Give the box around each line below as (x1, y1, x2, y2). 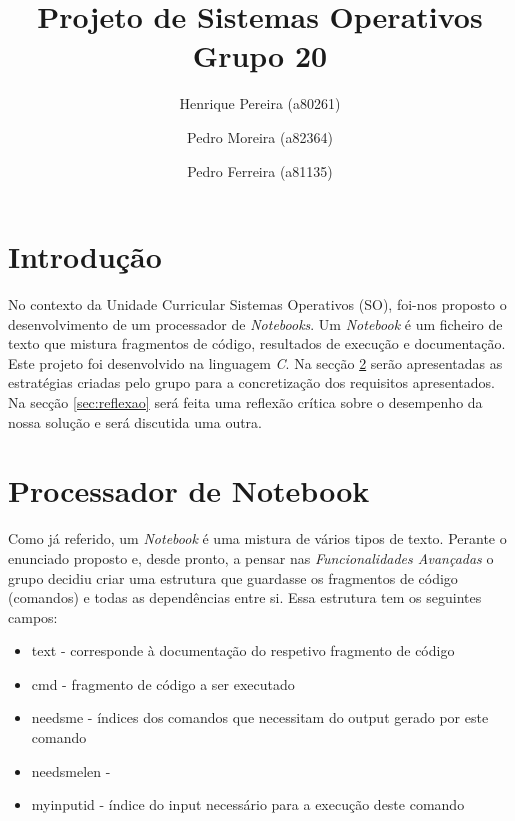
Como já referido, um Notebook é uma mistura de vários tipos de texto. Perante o (8, 528, 507, 549)
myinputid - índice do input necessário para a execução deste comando (31, 794, 465, 815)
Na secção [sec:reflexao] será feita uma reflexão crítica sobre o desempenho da (8, 392, 483, 412)
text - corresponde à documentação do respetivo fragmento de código (31, 640, 455, 661)
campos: (8, 606, 58, 627)
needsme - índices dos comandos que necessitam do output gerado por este (31, 707, 489, 728)
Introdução (8, 236, 162, 277)
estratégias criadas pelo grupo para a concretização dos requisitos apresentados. (8, 372, 495, 393)
